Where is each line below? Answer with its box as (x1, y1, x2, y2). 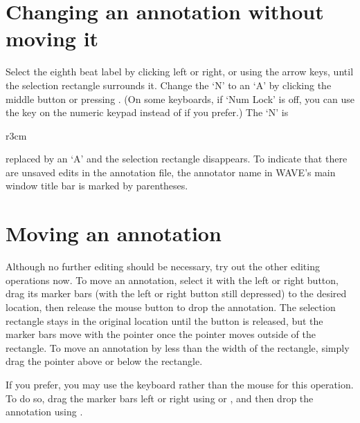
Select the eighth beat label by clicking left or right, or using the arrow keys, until (6, 64, 354, 79)
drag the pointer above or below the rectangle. (6, 354, 203, 368)
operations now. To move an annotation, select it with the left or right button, (6, 272, 339, 287)
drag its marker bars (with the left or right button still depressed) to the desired (6, 286, 347, 301)
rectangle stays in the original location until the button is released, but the (6, 313, 323, 328)
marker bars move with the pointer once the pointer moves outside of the (6, 327, 316, 341)
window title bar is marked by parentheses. (6, 178, 188, 193)
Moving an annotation (6, 219, 222, 247)
